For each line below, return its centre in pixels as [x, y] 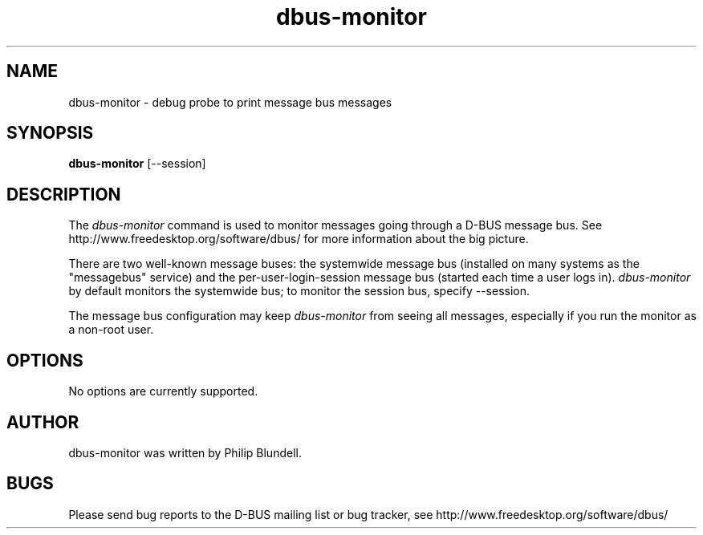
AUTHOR [43, 422]
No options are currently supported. [163, 391]
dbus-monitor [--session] [137, 164]
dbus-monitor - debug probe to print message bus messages [230, 102]
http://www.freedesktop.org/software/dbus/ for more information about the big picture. [299, 239]
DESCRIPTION [64, 194]
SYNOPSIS [50, 133]
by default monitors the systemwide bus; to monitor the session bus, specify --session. [299, 291]
